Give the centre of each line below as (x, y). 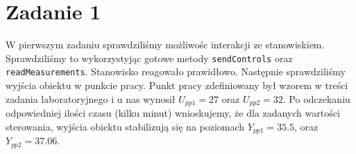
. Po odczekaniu (316, 98)
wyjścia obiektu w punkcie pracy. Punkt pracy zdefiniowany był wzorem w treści (177, 85)
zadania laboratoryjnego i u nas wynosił (91, 98)
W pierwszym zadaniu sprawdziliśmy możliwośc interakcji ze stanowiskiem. (165, 45)
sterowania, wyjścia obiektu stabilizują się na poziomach (125, 126)
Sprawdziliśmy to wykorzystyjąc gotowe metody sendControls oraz (149, 58)
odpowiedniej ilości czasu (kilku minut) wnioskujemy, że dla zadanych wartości (173, 113)
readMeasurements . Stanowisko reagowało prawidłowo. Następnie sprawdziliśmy (176, 71)
